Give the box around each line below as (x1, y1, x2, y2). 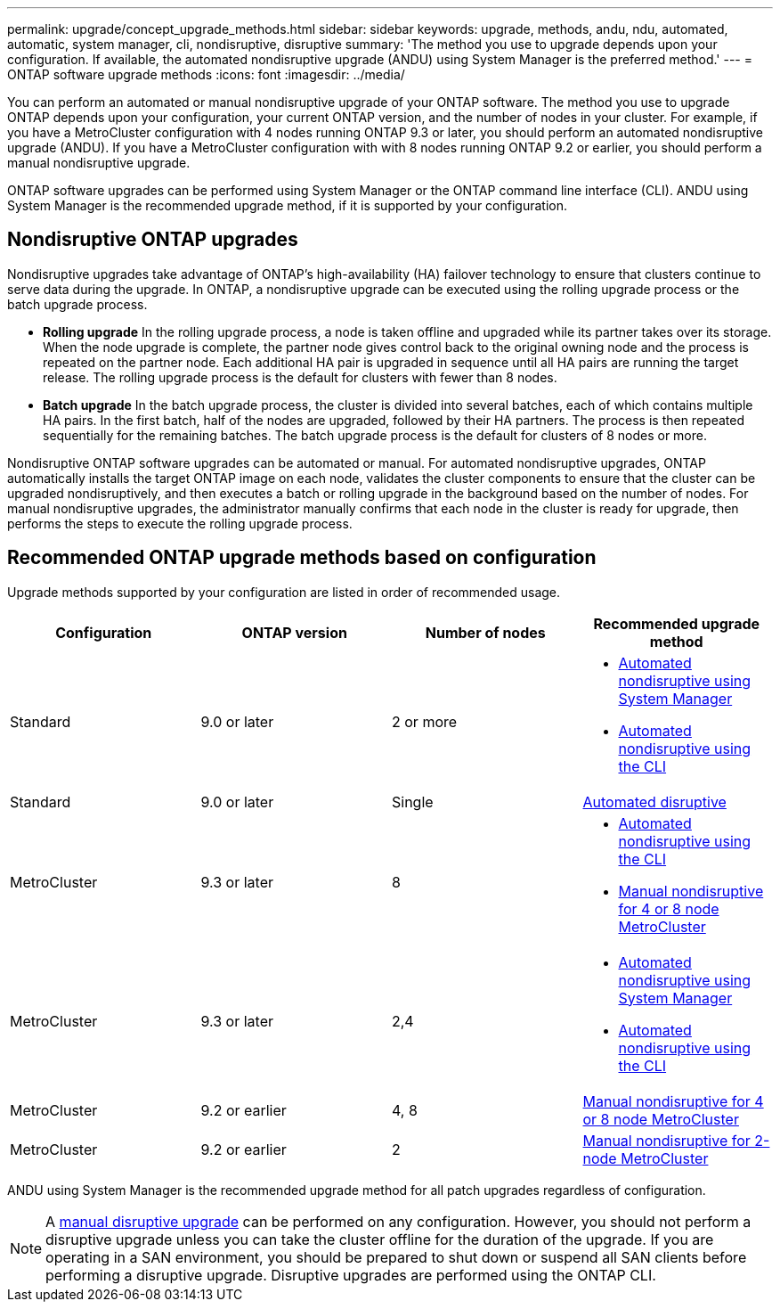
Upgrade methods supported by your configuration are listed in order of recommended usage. (7, 584, 561, 600)
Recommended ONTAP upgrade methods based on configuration (7, 546, 597, 569)
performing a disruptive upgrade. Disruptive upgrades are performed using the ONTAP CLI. (45, 1265, 656, 1284)
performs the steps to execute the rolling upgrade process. (7, 515, 353, 531)
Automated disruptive (582, 792, 727, 811)
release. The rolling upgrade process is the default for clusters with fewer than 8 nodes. (43, 369, 557, 385)
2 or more (392, 712, 458, 731)
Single (392, 792, 434, 811)
